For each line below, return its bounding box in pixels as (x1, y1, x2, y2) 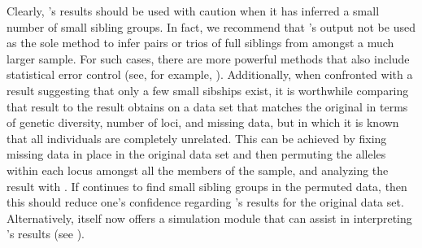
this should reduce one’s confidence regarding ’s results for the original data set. (7, 194, 404, 211)
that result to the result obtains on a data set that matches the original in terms (7, 98, 408, 115)
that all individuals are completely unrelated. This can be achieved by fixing (7, 129, 387, 146)
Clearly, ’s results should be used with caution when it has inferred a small (7, 2, 380, 19)
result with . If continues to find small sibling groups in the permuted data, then (7, 177, 407, 194)
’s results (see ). (7, 225, 85, 242)
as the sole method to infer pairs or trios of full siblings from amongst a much (7, 34, 394, 51)
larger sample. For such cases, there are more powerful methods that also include (7, 50, 410, 67)
